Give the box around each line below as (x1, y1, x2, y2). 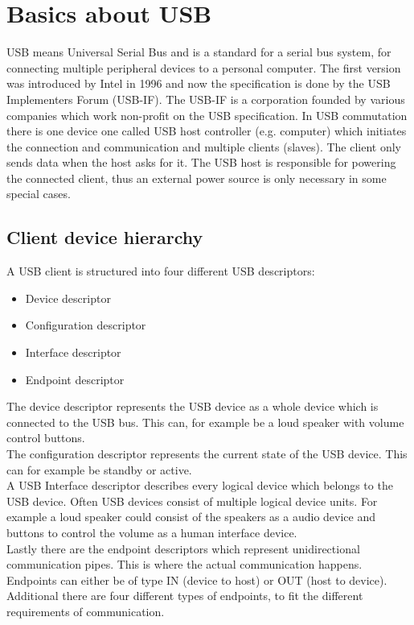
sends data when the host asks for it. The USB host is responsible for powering (6, 154, 396, 171)
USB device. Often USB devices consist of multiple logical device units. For (6, 492, 378, 509)
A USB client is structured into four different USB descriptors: (6, 263, 315, 279)
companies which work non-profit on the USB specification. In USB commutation (6, 106, 408, 123)
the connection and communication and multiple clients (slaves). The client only (6, 138, 401, 155)
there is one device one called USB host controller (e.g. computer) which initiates (6, 122, 407, 139)
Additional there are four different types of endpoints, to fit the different (6, 587, 363, 604)
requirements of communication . (6, 602, 165, 619)
